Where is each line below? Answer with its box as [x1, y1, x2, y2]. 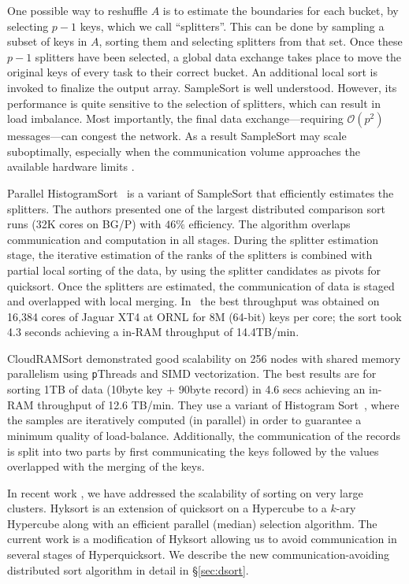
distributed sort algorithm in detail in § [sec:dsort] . [7, 561, 249, 578]
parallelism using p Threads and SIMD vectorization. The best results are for [7, 365, 377, 382]
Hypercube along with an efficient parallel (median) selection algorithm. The [7, 515, 377, 531]
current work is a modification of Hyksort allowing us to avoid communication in [7, 530, 397, 547]
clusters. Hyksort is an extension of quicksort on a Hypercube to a [7, 500, 327, 516]
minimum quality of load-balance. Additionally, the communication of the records [7, 427, 401, 443]
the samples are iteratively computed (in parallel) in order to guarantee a [7, 412, 362, 428]
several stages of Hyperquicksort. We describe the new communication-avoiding [7, 546, 390, 563]
